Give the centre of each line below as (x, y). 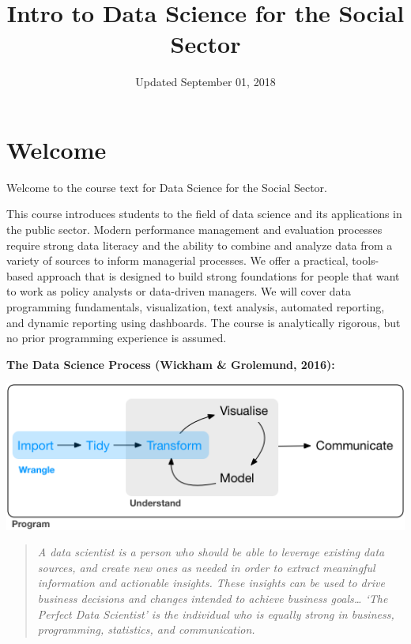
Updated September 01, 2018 (205, 82)
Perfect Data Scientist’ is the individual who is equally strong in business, (216, 614)
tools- (366, 260)
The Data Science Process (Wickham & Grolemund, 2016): (171, 364)
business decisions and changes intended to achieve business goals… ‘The (213, 598)
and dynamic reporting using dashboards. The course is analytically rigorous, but (204, 322)
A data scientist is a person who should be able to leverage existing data (211, 552)
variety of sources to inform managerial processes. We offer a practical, (177, 260)
